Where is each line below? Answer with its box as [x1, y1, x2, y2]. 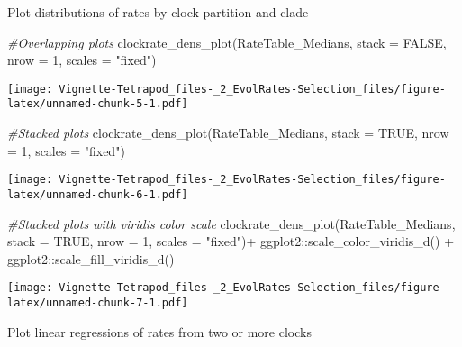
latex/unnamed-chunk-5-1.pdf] [7, 97, 188, 111]
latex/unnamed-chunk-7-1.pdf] [7, 297, 188, 310]
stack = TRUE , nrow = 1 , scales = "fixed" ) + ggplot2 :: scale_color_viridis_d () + [7, 232, 455, 251]
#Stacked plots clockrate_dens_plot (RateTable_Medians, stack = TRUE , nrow [7, 123, 449, 142]
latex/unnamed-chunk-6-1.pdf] [7, 187, 188, 201]
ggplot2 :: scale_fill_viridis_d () [7, 249, 175, 268]
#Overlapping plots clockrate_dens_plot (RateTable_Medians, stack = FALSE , [7, 32, 447, 51]
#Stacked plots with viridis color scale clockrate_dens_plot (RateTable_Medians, [7, 214, 456, 233]
